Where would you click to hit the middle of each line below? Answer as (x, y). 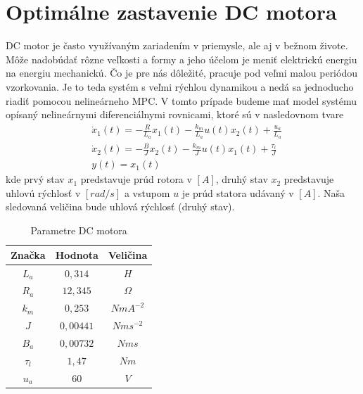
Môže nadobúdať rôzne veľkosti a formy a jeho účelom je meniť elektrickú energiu (181, 59)
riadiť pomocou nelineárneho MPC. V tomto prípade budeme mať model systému (181, 100)
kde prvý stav (35, 179)
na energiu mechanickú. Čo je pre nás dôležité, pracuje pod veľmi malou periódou (181, 73)
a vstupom (147, 192)
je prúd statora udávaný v (238, 192)
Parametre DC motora (79, 230)
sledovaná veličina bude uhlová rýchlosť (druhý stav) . (120, 206)
